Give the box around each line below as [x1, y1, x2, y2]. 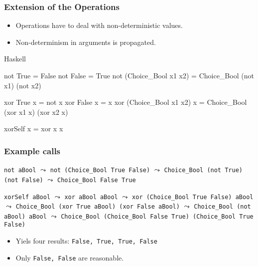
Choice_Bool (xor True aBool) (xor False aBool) [15, 203, 180, 211]
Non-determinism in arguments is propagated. [15, 36, 156, 47]
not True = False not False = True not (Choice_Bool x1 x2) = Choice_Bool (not [4, 70, 254, 80]
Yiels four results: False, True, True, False [15, 236, 157, 246]
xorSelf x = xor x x [4, 123, 63, 134]
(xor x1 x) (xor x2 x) [4, 106, 68, 117]
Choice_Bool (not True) [164, 167, 243, 174]
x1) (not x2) [4, 80, 41, 90]
